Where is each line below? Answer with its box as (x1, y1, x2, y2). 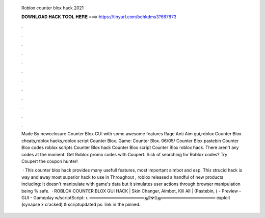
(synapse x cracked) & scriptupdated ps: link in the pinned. (21, 201, 141, 208)
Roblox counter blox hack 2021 (21, 5, 84, 11)
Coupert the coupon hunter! (21, 158, 78, 164)
